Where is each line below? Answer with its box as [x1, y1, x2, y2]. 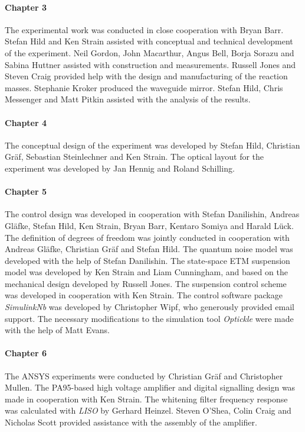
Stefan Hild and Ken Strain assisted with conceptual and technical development [5, 35, 293, 47]
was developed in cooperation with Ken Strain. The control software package [5, 289, 283, 301]
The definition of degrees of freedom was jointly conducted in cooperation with [5, 231, 290, 243]
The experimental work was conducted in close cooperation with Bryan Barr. [5, 23, 284, 36]
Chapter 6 [5, 347, 47, 359]
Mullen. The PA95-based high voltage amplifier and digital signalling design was [5, 381, 296, 394]
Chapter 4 [5, 116, 47, 128]
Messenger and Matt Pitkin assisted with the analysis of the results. [5, 93, 251, 105]
